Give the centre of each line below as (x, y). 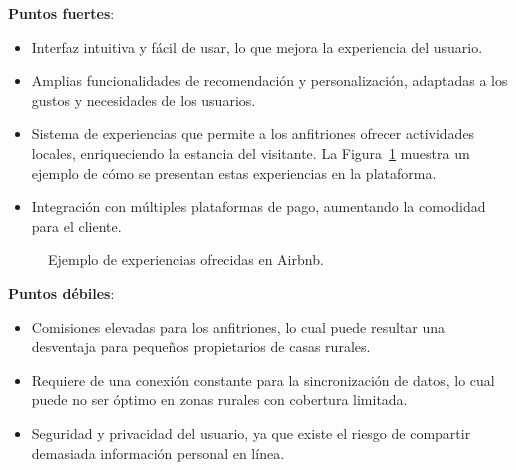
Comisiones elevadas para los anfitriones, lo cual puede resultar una (238, 326)
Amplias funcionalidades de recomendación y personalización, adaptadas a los (269, 80)
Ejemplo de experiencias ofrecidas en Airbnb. (186, 259)
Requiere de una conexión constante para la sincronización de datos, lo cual (263, 379)
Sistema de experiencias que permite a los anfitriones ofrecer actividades (253, 133)
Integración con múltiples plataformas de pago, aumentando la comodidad (258, 206)
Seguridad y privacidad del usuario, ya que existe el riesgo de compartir (251, 432)
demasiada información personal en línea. (158, 452)
